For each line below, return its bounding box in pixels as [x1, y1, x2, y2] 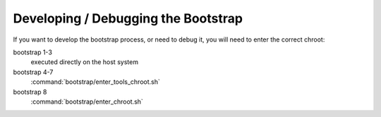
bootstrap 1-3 [13, 48, 53, 56]
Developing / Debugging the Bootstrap [13, 11, 243, 26]
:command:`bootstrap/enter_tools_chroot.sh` [30, 78, 160, 86]
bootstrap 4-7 [13, 68, 54, 76]
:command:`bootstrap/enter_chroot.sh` [30, 97, 144, 106]
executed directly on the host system [30, 58, 139, 66]
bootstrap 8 [13, 87, 47, 96]
